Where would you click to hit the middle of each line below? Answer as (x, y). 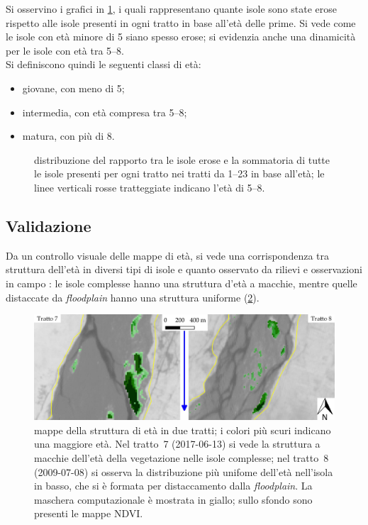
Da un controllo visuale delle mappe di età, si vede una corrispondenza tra (167, 255)
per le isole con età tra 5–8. (65, 50)
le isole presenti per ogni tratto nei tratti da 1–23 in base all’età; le (179, 173)
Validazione (49, 225)
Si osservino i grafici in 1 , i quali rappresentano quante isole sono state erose (172, 9)
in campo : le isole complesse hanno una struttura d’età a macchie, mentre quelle (182, 283)
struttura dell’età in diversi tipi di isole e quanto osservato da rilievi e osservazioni (184, 269)
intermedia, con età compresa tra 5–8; (105, 112)
